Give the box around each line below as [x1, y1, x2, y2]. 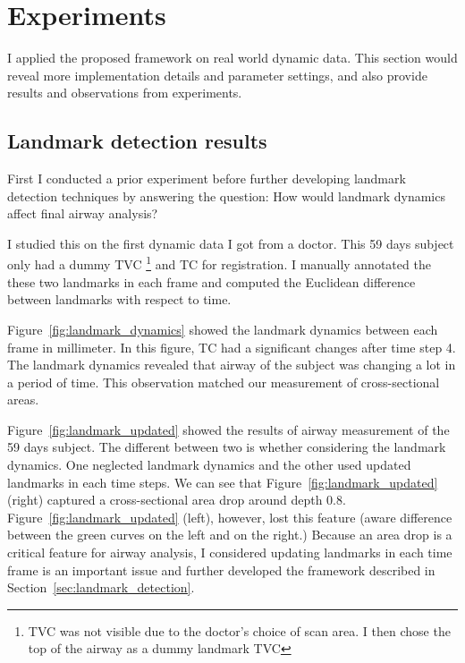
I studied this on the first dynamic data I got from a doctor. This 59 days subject [7, 234, 454, 252]
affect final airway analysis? [7, 204, 158, 223]
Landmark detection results [7, 127, 267, 155]
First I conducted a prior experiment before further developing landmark [7, 169, 406, 188]
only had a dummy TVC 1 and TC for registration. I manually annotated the [7, 252, 431, 274]
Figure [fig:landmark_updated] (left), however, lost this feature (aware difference [7, 507, 452, 526]
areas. [7, 390, 39, 409]
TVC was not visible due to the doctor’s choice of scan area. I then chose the [28, 621, 451, 640]
